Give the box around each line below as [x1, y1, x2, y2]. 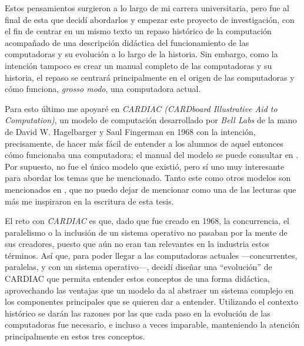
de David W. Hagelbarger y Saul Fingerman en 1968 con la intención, [5, 125, 256, 137]
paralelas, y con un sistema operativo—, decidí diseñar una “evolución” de [5, 261, 272, 273]
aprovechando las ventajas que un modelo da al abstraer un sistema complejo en [5, 284, 294, 296]
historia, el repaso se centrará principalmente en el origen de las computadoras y [5, 71, 295, 83]
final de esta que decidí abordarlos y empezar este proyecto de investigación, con [5, 13, 295, 25]
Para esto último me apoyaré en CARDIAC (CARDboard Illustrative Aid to [5, 102, 278, 114]
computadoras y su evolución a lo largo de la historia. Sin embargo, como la [5, 48, 278, 60]
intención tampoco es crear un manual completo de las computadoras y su [5, 59, 272, 71]
